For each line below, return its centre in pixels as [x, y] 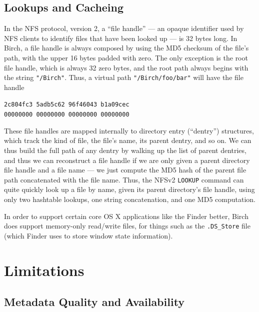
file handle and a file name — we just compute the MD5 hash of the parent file [125, 170]
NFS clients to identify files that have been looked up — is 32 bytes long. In [121, 38]
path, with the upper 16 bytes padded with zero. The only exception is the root [126, 57]
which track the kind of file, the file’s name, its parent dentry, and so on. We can [128, 140]
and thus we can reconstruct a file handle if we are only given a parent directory [127, 160]
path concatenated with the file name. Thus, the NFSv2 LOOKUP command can [124, 179]
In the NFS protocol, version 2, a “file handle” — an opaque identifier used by [124, 28]
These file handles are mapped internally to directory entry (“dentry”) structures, [129, 130]
